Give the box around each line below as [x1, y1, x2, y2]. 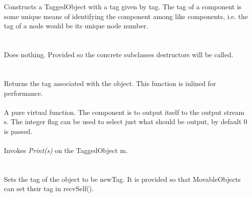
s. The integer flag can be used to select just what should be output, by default [4, 116, 242, 127]
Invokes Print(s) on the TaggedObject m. [4, 145, 128, 155]
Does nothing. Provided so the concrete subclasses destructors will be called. [4, 49, 233, 60]
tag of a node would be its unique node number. [4, 21, 148, 31]
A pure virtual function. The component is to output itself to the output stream [4, 107, 245, 117]
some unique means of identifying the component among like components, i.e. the [4, 11, 248, 21]
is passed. [4, 126, 32, 136]
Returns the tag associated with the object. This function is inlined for [4, 78, 216, 88]
